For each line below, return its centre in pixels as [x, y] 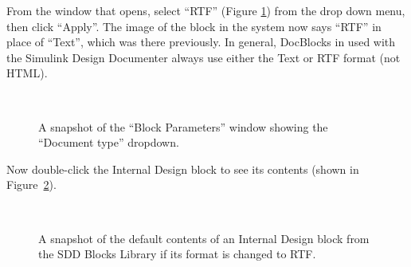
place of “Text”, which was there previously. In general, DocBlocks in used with [201, 42]
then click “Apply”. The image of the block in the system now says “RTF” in [194, 26]
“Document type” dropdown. [109, 142]
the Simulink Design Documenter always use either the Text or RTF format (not [204, 57]
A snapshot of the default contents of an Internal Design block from [204, 238]
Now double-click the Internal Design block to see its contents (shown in [183, 169]
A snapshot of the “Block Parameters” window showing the [183, 126]
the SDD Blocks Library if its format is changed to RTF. [177, 254]
